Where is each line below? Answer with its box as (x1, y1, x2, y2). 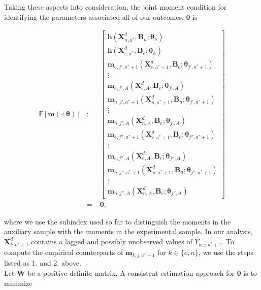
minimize (4, 277, 32, 288)
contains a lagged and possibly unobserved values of (31, 236, 192, 246)
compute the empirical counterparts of (4, 247, 123, 257)
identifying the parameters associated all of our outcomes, (4, 11, 184, 22)
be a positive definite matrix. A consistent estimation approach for (27, 268, 235, 278)
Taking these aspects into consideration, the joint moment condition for (4, 2, 227, 12)
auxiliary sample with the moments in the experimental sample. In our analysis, (4, 226, 253, 237)
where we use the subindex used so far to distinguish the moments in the (4, 216, 231, 227)
